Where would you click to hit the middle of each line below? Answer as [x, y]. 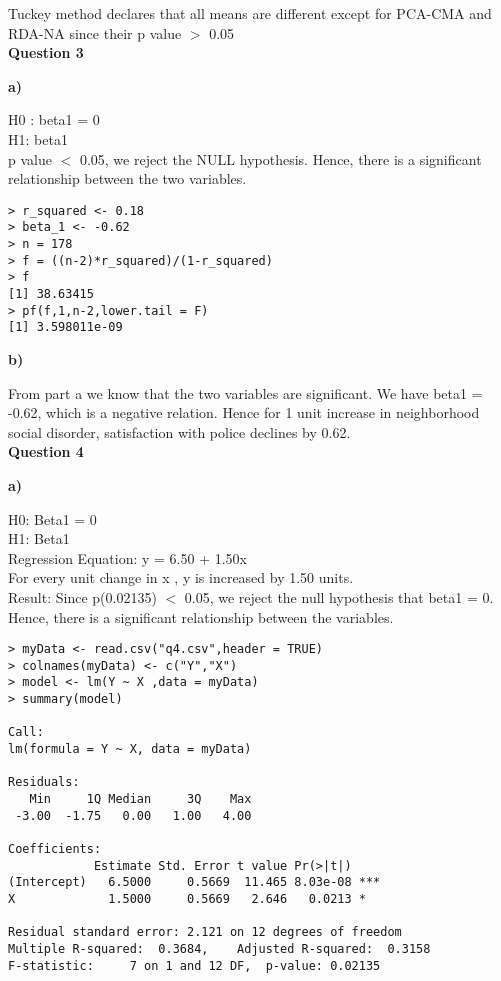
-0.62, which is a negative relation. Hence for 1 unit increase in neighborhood [244, 412]
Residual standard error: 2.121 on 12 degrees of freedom [205, 932]
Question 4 [46, 451]
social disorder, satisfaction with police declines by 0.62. [179, 431]
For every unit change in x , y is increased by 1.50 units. [181, 577]
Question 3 [46, 52]
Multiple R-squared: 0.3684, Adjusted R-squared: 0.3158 [219, 948]
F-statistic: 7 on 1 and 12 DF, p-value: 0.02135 [194, 965]
